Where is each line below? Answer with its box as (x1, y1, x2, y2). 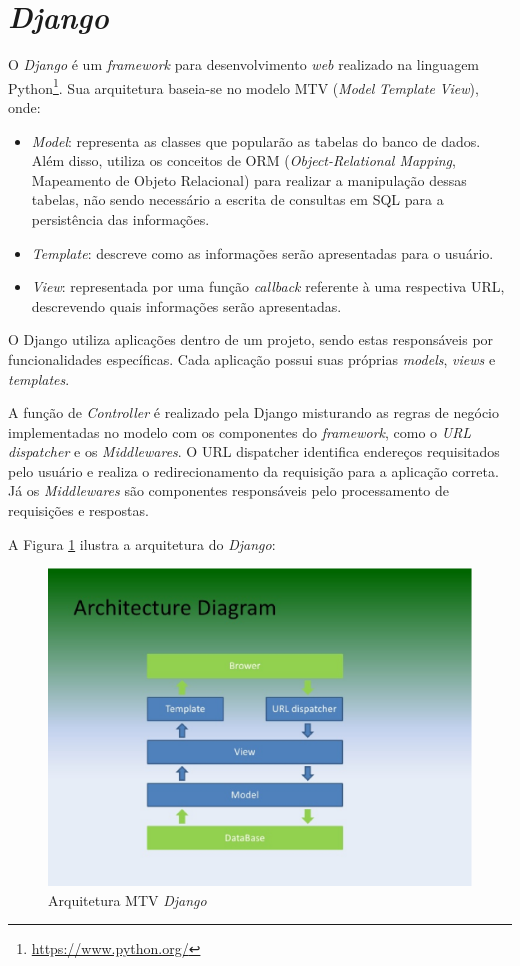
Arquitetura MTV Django (48, 889, 207, 910)
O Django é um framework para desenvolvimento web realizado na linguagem (8, 54, 480, 75)
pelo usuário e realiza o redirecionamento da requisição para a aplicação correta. (8, 460, 499, 481)
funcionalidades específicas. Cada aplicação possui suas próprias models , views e (8, 348, 496, 369)
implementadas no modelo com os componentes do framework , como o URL (8, 421, 472, 442)
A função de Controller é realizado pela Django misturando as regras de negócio (8, 402, 499, 423)
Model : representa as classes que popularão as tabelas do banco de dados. (31, 130, 481, 151)
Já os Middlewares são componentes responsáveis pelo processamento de (8, 480, 449, 501)
